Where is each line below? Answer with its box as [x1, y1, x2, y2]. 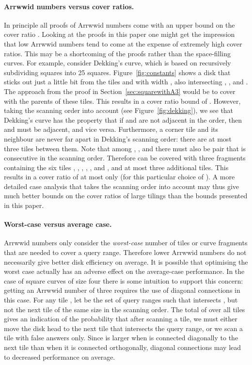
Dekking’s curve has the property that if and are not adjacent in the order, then [4, 114, 242, 125]
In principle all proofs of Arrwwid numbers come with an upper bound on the [4, 19, 235, 30]
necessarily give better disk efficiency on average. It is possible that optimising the [4, 256, 248, 267]
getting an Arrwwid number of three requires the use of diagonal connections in [4, 285, 240, 295]
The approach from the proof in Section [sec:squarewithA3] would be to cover [4, 86, 236, 96]
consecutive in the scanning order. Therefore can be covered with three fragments [4, 153, 246, 163]
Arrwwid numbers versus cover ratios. [4, 1, 134, 11]
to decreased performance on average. [4, 351, 115, 362]
